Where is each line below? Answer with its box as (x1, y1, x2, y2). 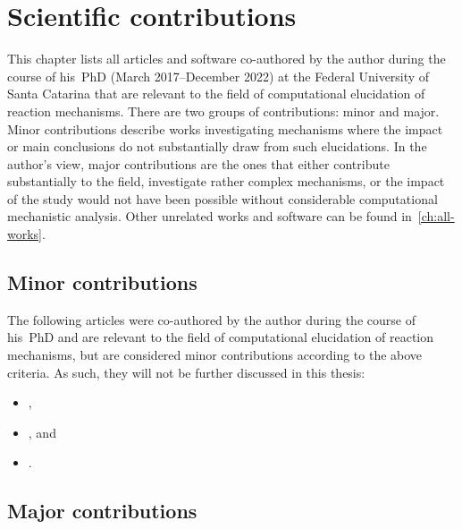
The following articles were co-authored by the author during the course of (7, 310, 416, 328)
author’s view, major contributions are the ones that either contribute (7, 154, 390, 173)
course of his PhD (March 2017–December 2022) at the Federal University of (7, 66, 430, 85)
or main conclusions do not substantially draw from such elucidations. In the (7, 137, 427, 156)
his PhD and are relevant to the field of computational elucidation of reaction (7, 328, 434, 346)
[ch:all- (417, 207, 455, 226)
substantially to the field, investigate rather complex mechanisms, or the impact (7, 172, 445, 191)
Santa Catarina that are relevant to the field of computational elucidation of (7, 84, 425, 103)
